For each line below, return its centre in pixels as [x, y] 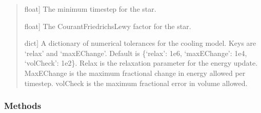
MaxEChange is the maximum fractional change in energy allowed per [135, 73]
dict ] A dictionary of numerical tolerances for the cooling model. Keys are [140, 43]
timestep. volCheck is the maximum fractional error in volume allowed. [136, 83]
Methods [23, 106]
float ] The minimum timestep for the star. [90, 9]
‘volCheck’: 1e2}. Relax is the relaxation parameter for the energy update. [141, 63]
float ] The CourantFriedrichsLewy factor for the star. [108, 26]
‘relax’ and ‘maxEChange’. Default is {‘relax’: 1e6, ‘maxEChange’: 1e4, [136, 53]
